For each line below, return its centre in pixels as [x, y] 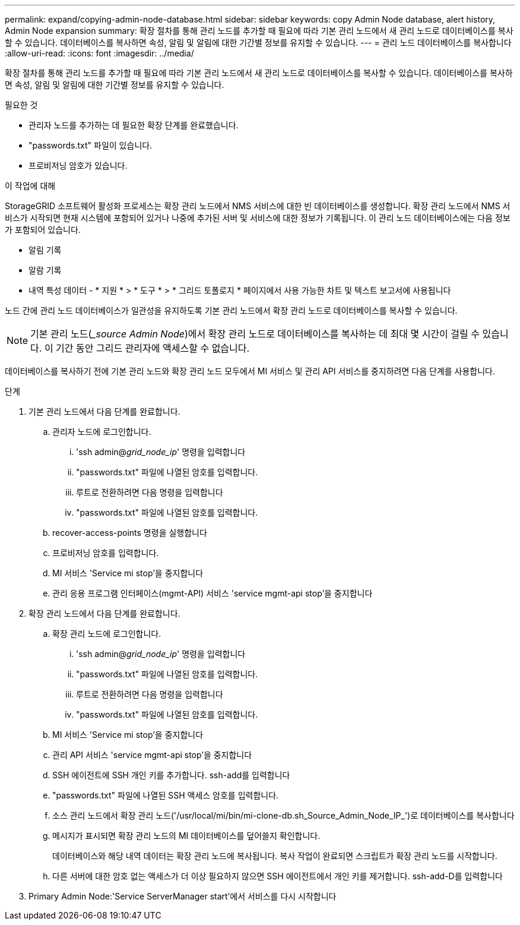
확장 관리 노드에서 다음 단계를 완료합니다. [104, 613]
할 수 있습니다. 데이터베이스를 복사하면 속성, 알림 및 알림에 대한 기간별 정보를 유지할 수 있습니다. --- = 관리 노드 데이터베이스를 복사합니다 [258, 42]
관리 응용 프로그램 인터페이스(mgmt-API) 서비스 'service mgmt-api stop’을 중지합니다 [213, 593]
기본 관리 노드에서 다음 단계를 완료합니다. [104, 411]
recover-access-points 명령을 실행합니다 [130, 533]
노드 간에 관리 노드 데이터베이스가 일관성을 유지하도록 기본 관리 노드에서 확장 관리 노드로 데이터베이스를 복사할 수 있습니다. [231, 310]
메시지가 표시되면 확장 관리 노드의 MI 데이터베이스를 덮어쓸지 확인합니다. [186, 836]
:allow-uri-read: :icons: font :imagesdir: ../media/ [99, 53]
